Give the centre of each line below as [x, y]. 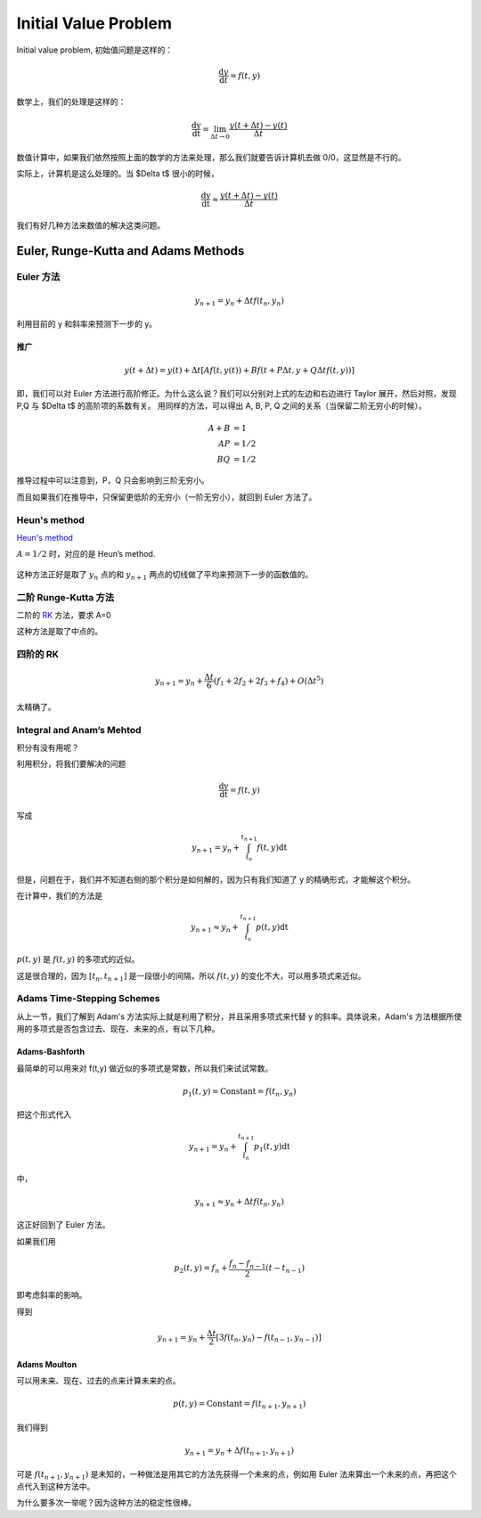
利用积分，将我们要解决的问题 [71, 764]
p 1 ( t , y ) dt [272, 1147]
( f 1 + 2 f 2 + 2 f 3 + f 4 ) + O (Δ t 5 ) [269, 681]
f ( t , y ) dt [272, 847]
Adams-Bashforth [50, 1052]
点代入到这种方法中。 [56, 1486]
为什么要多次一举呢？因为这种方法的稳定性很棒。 [106, 1503]
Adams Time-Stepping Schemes [88, 999]
